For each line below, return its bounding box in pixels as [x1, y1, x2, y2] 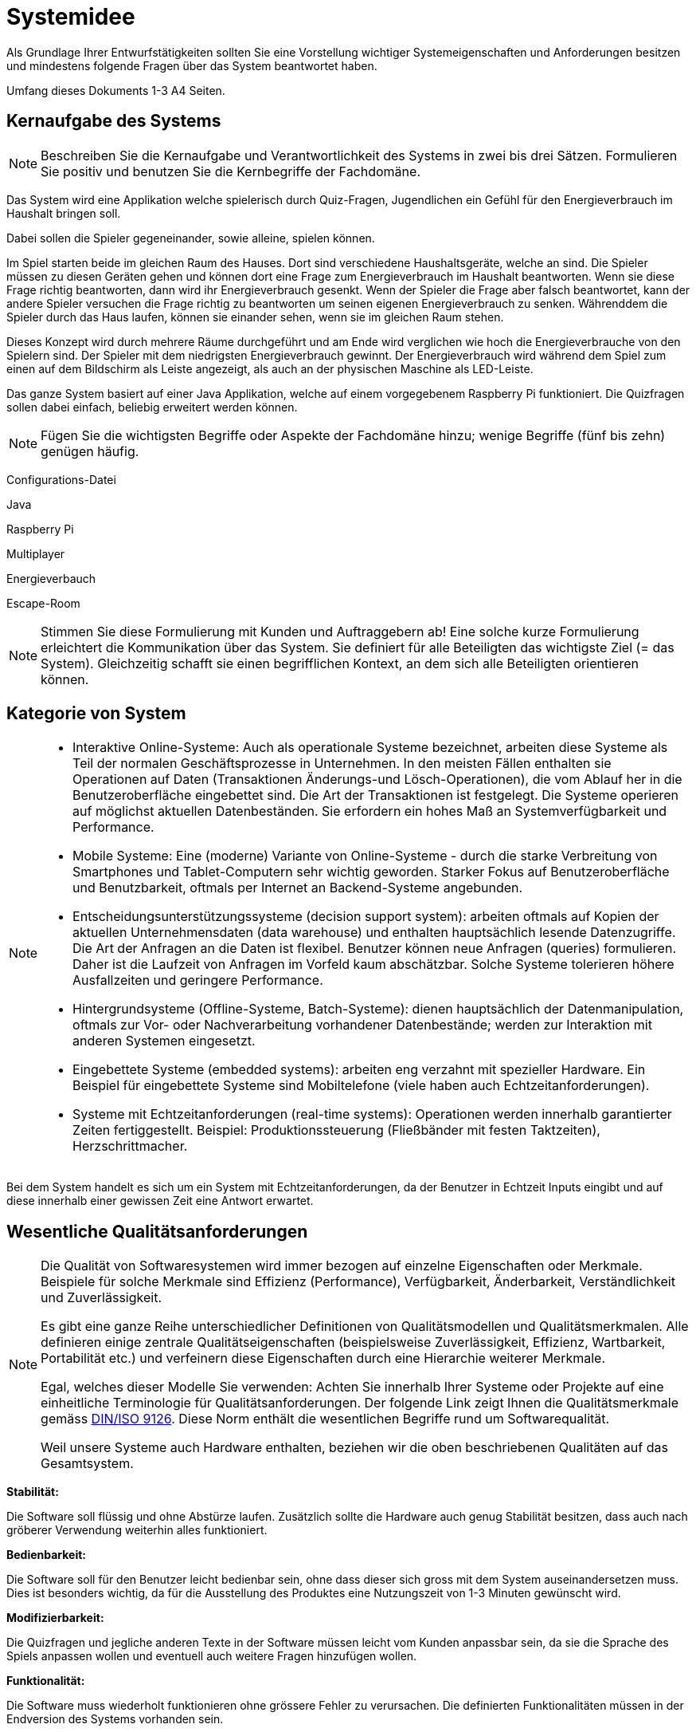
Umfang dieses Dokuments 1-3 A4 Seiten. [6, 83, 225, 97]
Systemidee [6, 3, 135, 30]
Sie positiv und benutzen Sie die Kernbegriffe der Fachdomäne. [41, 163, 420, 179]
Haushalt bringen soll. [6, 206, 121, 220]
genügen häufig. [41, 443, 139, 459]
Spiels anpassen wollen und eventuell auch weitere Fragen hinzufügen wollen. [6, 1649, 417, 1663]
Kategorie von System [6, 703, 186, 724]
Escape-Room [6, 596, 80, 610]
